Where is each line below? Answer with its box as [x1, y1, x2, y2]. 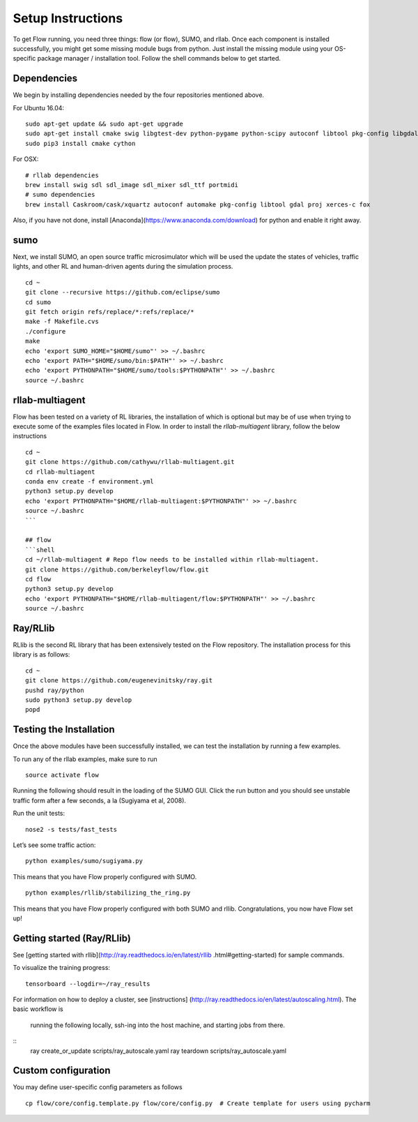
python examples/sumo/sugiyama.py [25, 857, 143, 865]
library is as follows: [13, 650, 70, 659]
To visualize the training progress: [13, 964, 111, 972]
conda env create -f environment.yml [25, 477, 155, 485]
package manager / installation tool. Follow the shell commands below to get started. [37, 54, 281, 63]
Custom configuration [13, 1065, 111, 1077]
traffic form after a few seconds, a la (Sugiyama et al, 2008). [13, 796, 187, 805]
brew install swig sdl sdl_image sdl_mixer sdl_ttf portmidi [25, 181, 238, 188]
